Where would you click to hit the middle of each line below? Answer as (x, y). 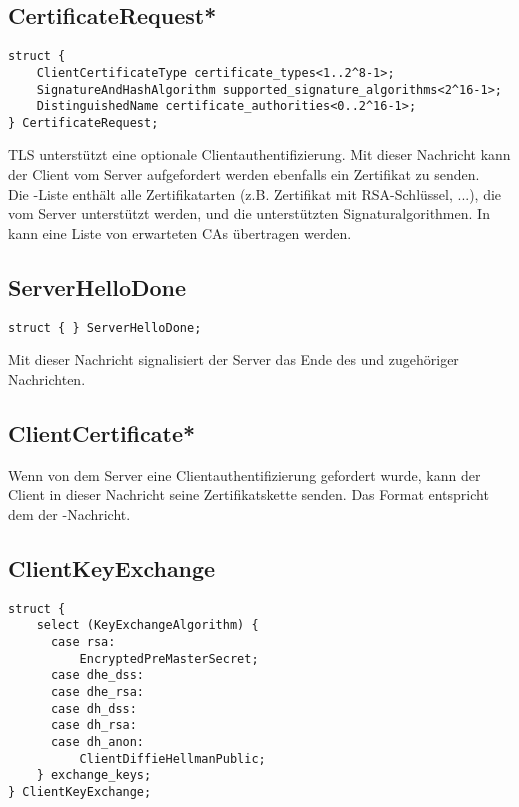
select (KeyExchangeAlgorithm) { (147, 625)
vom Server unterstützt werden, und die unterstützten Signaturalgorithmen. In (249, 213)
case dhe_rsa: (97, 691)
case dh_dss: (93, 708)
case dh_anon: (97, 741)
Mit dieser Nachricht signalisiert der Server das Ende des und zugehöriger (233, 359)
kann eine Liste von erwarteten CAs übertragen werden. (180, 232)
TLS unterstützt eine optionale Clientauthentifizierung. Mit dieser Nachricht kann (259, 154)
